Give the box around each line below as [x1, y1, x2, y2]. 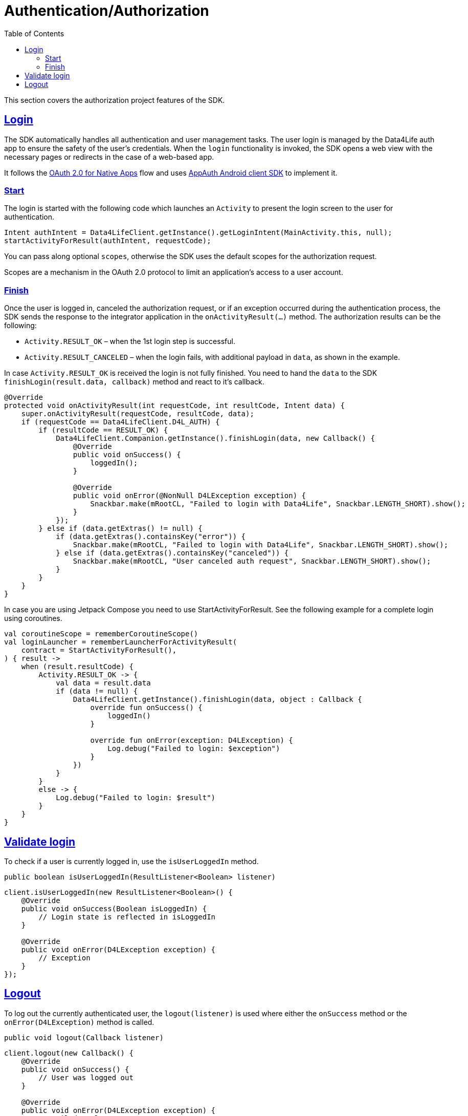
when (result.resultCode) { [21, 662, 133, 671]
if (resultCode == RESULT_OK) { [38, 426, 168, 435]
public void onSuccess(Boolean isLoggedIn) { [21, 904, 207, 913]
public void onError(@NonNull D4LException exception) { [73, 491, 306, 500]
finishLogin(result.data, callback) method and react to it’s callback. [4, 377, 264, 387]
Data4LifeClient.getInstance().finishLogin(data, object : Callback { [73, 695, 362, 704]
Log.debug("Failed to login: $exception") [107, 744, 280, 753]
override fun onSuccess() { [90, 703, 203, 712]
